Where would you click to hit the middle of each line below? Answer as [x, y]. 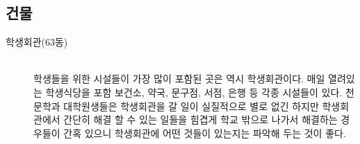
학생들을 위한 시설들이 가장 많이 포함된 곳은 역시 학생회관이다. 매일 [179, 79]
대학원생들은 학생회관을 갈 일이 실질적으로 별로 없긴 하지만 [191, 106]
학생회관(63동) [37, 42]
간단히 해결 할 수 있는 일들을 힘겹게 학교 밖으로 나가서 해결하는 [201, 119]
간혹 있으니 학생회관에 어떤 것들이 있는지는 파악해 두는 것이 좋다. [205, 133]
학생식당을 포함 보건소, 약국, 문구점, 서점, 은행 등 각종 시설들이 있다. [194, 92]
